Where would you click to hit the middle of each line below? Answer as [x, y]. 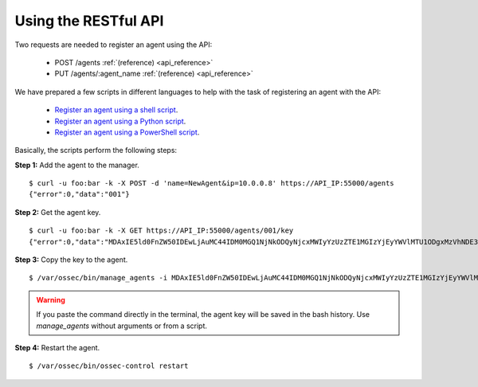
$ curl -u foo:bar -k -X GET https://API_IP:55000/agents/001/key [161, 231]
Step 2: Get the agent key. [58, 212]
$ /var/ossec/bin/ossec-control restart [109, 366]
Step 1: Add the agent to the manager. [77, 165]
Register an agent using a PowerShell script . [127, 132]
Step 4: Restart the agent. [57, 347]
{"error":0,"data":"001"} [80, 194]
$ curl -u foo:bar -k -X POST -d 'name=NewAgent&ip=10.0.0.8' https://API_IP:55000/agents [212, 184]
